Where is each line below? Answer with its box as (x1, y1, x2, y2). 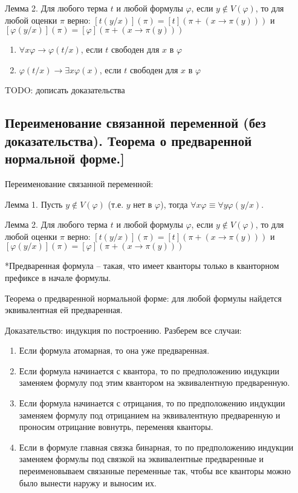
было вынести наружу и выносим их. (19, 476, 157, 489)
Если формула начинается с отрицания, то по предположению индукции (19, 397, 285, 409)
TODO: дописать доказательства (5, 84, 125, 96)
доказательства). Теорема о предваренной (5, 131, 252, 150)
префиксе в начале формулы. (5, 271, 111, 283)
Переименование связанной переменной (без (5, 113, 266, 132)
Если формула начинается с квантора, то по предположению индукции (19, 364, 279, 377)
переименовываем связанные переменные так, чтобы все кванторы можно (19, 465, 291, 477)
